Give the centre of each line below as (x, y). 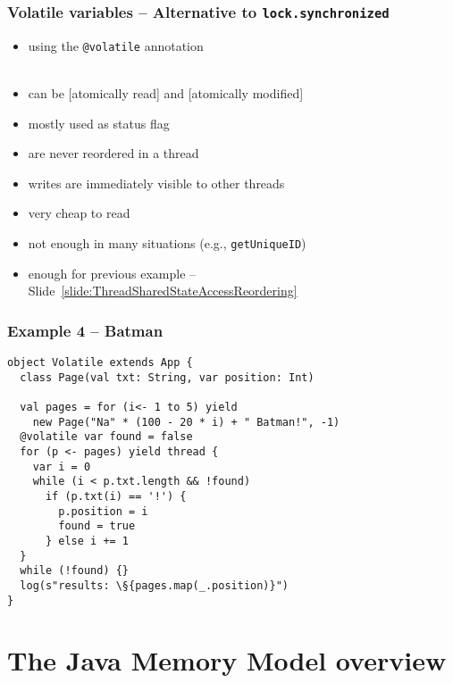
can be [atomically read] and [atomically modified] (166, 93)
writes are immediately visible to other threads (156, 183)
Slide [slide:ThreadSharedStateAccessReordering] (163, 291)
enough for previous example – (112, 273)
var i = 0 (62, 466)
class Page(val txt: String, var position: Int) (167, 377)
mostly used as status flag (99, 123)
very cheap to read (79, 213)
